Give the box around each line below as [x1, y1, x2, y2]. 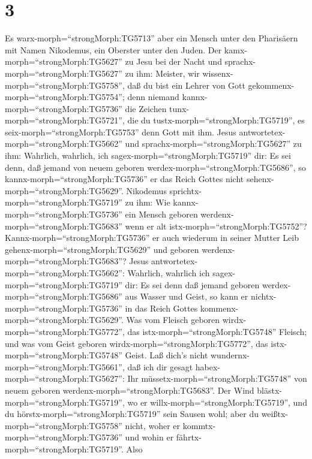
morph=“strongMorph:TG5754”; [5, 90, 125, 103]
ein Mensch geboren [125, 208, 198, 221]
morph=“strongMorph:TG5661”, [5, 360, 125, 373]
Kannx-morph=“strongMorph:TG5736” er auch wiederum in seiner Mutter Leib [5, 231, 299, 244]
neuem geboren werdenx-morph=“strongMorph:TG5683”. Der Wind [5, 383, 254, 396]
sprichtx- [169, 184, 202, 197]
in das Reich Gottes [125, 301, 198, 314]
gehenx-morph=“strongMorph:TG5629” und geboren [5, 243, 199, 255]
